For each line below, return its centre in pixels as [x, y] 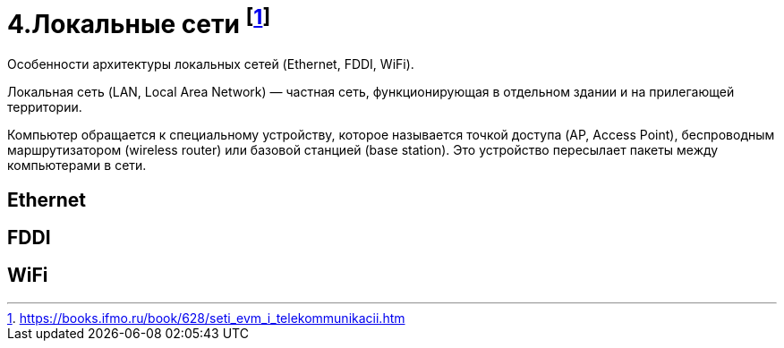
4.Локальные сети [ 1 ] [139, 22]
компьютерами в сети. [77, 166]
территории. [45, 107]
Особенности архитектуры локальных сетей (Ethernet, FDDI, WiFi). [211, 64]
